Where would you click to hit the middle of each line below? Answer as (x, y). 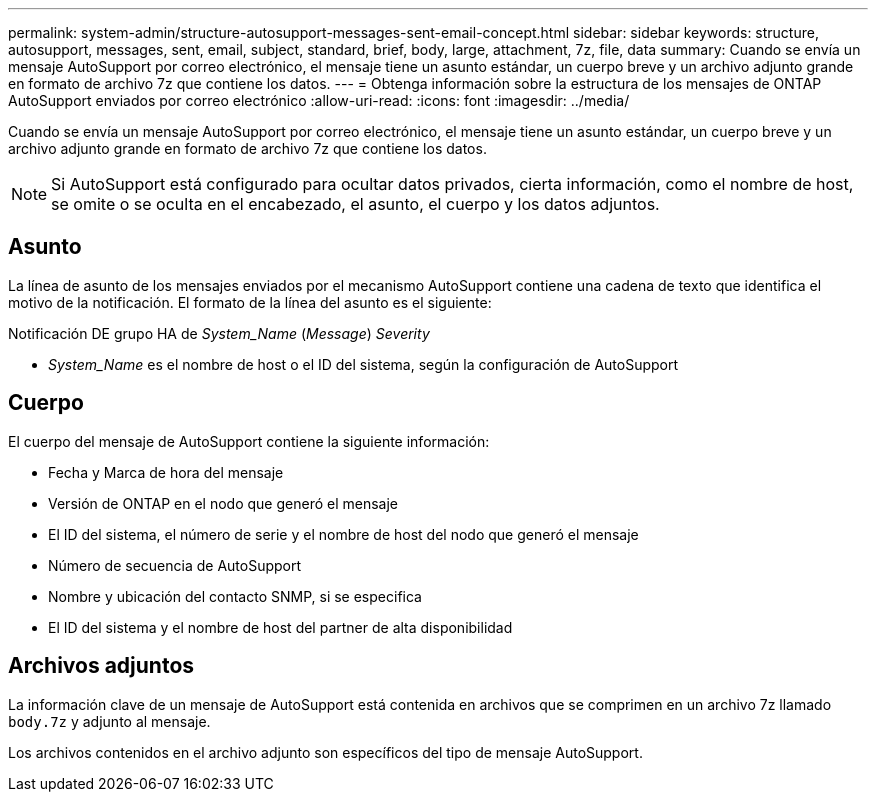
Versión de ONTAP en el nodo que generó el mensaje (223, 503)
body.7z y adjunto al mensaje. (109, 721)
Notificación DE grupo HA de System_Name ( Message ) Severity (219, 333)
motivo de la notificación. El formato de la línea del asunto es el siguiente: (250, 302)
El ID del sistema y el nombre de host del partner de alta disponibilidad (280, 627)
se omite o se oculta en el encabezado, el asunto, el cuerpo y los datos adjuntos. (355, 204)
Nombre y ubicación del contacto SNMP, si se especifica (235, 596)
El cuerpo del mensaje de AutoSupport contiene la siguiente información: (249, 441)
